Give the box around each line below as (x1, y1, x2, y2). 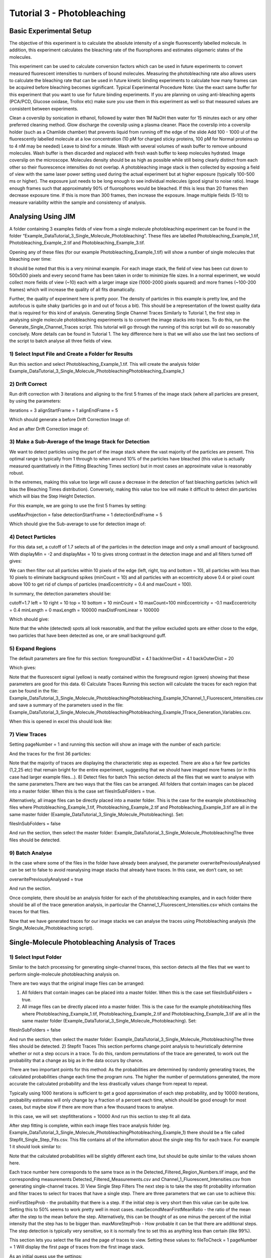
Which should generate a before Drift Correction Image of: (9, 417, 130, 423)
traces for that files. (9, 909, 50, 915)
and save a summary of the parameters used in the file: (9, 702, 124, 708)
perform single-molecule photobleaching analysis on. (9, 971, 120, 977)
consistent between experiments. (9, 106, 79, 112)
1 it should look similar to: (9, 1144, 62, 1150)
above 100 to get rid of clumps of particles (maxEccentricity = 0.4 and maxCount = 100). (9, 581, 193, 587)
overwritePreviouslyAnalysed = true (9, 876, 83, 882)
